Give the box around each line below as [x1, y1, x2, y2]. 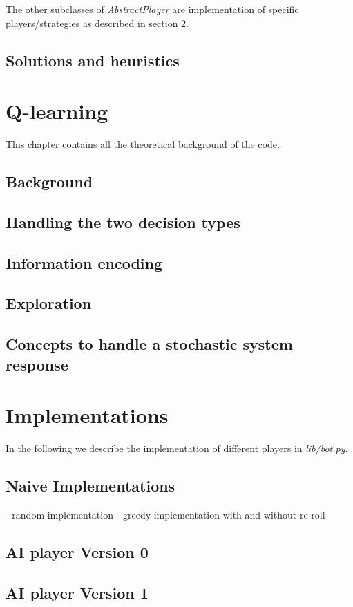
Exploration [6, 292, 92, 314]
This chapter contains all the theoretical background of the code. [6, 137, 280, 151]
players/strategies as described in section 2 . [6, 15, 189, 30]
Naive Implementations [6, 475, 175, 496]
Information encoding [6, 252, 163, 273]
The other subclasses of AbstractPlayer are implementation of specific [6, 2, 299, 16]
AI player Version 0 [6, 541, 149, 562]
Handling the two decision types [6, 211, 240, 232]
